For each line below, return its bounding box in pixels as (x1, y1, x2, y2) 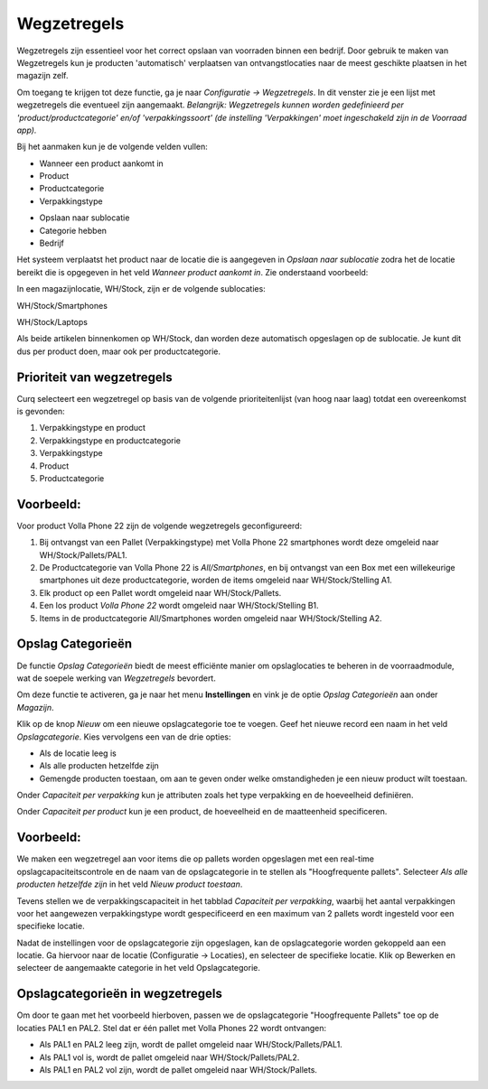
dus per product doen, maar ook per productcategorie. (16, 346, 221, 357)
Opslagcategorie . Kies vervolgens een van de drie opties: (16, 731, 231, 742)
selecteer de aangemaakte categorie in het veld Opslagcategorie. (16, 963, 261, 973)
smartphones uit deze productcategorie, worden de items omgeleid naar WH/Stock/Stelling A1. (39, 574, 392, 586)
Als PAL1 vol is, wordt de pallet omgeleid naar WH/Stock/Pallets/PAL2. (39, 1052, 300, 1063)
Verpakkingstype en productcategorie (39, 434, 181, 446)
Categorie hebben (39, 225, 108, 236)
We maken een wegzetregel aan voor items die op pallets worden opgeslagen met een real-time (16, 853, 375, 864)
